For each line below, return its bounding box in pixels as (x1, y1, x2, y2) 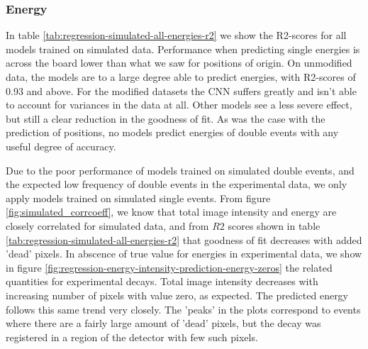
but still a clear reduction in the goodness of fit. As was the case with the (6, 111, 325, 126)
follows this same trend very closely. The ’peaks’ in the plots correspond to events (6, 301, 361, 316)
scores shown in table (228, 218, 320, 233)
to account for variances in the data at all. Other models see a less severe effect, (6, 97, 352, 112)
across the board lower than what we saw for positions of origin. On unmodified (6, 55, 352, 70)
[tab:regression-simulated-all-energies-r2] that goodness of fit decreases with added (6, 232, 362, 247)
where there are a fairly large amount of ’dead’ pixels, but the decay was (6, 316, 321, 331)
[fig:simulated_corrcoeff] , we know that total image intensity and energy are (6, 204, 337, 219)
